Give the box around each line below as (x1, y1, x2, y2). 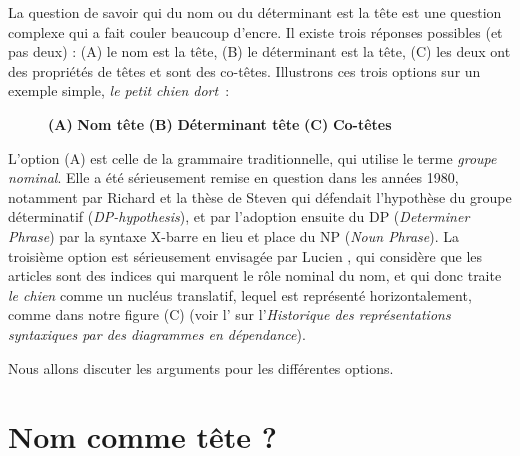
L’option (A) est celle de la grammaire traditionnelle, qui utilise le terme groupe (8, 147, 497, 168)
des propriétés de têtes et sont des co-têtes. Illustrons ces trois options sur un (8, 60, 481, 81)
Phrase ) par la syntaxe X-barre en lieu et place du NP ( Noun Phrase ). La (8, 225, 460, 246)
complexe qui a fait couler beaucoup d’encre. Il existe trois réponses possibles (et (8, 21, 503, 42)
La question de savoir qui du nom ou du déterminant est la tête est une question (8, 2, 502, 22)
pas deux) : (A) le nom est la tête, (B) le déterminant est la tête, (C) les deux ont (8, 41, 511, 62)
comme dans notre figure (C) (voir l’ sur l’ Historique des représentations (8, 304, 451, 325)
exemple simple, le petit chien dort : (8, 80, 230, 101)
